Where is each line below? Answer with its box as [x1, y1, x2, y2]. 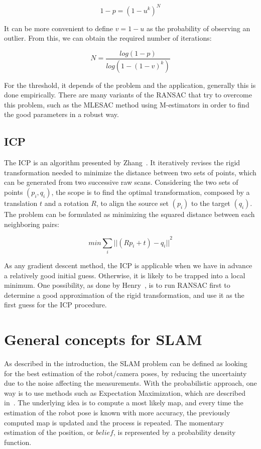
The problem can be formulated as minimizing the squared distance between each [4, 208, 255, 219]
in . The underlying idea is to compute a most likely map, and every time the [4, 397, 243, 408]
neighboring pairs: [4, 218, 59, 229]
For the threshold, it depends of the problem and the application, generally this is [4, 79, 256, 90]
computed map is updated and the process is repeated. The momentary [4, 417, 224, 427]
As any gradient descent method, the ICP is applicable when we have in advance [4, 260, 252, 270]
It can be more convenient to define [4, 23, 113, 33]
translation [4, 197, 38, 208]
